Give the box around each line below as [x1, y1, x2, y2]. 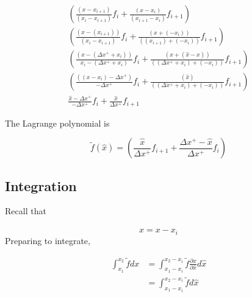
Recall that [5, 204, 46, 217]
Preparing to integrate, [5, 234, 90, 246]
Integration [5, 176, 77, 195]
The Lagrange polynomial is [5, 116, 110, 129]
